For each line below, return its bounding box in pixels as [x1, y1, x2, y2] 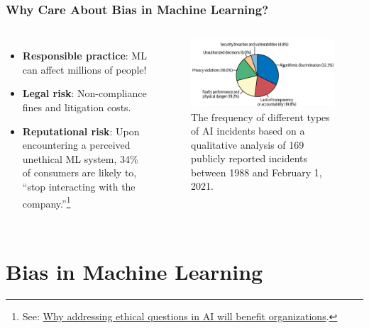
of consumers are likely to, [22, 165, 137, 180]
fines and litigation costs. [22, 100, 131, 114]
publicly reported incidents [191, 151, 308, 166]
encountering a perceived [22, 137, 131, 152]
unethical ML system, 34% [22, 151, 138, 166]
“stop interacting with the [22, 179, 136, 193]
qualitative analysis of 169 [191, 137, 304, 152]
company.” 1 [22, 193, 71, 210]
